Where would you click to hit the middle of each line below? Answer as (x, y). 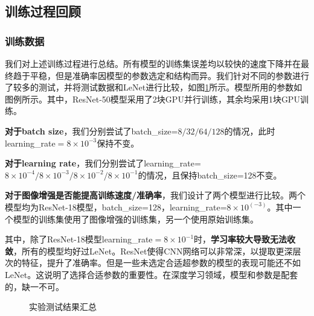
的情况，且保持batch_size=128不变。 (210, 175)
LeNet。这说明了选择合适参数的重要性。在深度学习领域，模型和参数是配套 (152, 274)
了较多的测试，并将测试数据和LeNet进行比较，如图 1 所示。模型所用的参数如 (154, 87)
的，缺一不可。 (34, 286)
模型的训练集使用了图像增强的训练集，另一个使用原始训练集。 (136, 219)
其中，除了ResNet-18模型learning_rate (79, 239)
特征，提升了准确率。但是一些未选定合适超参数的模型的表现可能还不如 (161, 263)
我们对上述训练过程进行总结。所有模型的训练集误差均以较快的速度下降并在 (153, 63)
